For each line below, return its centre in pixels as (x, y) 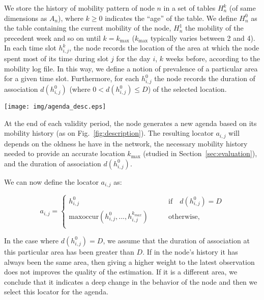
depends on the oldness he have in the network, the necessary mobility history (126, 143)
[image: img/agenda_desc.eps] (55, 107)
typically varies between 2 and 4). (203, 37)
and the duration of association (53, 163)
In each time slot (30, 48)
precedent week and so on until (52, 37)
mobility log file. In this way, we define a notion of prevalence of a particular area (131, 68)
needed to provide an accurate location (65, 153)
